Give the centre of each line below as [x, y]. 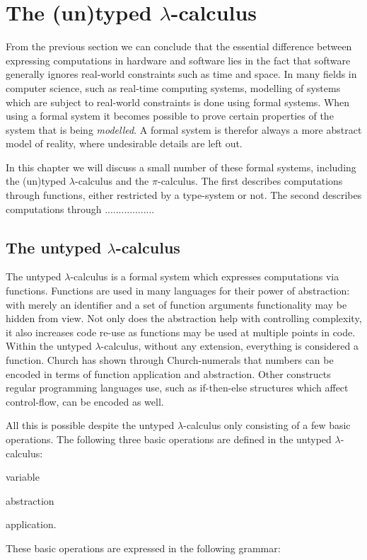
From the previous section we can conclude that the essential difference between [179, 46]
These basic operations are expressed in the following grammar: [143, 548]
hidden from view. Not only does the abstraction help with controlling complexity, [184, 318]
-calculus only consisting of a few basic [267, 425]
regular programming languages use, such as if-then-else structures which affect [177, 388]
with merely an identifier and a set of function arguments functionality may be [176, 304]
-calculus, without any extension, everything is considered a [229, 346]
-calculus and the [112, 181]
